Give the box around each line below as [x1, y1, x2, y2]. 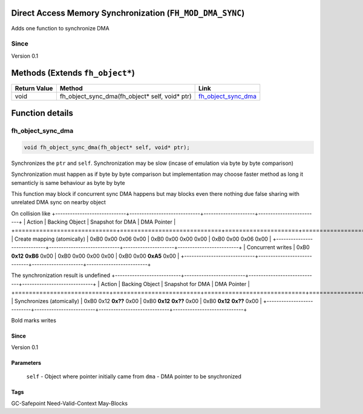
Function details [11, 108, 74, 118]
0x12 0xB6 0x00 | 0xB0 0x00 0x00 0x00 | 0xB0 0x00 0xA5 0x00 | [11, 252, 180, 259]
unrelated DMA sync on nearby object [11, 199, 106, 206]
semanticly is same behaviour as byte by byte [11, 179, 125, 186]
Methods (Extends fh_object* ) [11, 68, 136, 78]
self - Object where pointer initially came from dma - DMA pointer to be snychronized [26, 373, 242, 380]
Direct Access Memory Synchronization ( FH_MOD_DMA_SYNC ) [11, 8, 245, 18]
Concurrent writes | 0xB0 [246, 244, 310, 251]
